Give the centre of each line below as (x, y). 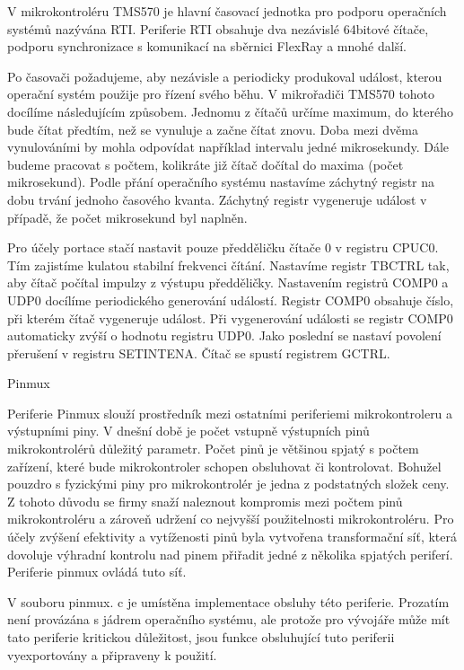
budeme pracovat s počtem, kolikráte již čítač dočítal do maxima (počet (206, 164)
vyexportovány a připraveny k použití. (112, 654)
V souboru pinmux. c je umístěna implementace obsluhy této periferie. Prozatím (228, 601)
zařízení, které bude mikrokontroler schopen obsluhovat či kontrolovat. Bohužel (224, 466)
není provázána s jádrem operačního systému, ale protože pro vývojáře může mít (229, 619)
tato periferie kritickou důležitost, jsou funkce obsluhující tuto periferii (201, 637)
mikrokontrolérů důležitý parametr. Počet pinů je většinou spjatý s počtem (213, 449)
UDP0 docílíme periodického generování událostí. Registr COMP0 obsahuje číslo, (231, 300)
